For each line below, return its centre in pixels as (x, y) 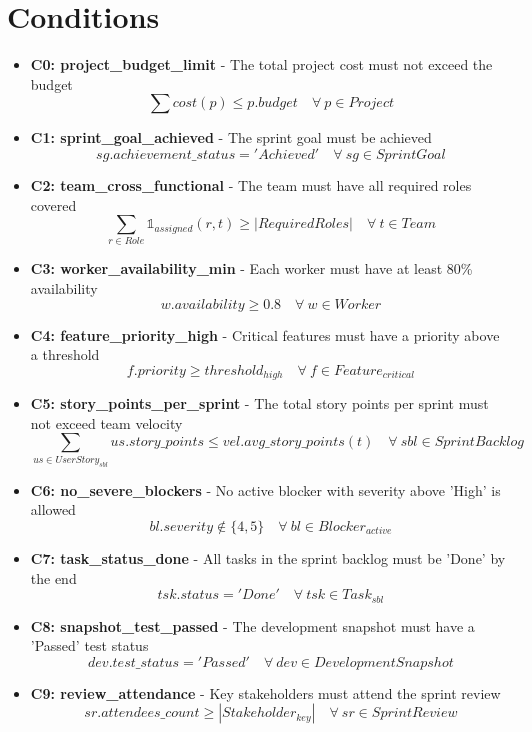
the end (53, 577)
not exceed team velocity (106, 422)
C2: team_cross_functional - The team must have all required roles (251, 184)
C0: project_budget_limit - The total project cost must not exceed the (261, 64)
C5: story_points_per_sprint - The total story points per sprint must (259, 403)
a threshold (65, 354)
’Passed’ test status (89, 645)
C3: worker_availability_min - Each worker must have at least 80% (251, 268)
